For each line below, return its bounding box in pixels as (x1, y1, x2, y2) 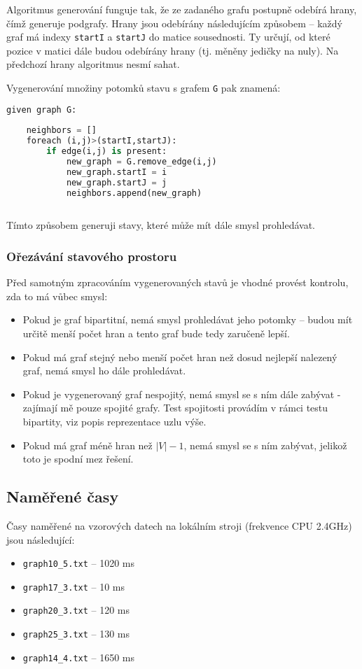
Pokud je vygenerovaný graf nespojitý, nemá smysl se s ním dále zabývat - (22, 386, 341, 401)
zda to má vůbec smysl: (6, 288, 108, 303)
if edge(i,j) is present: (46, 146, 167, 157)
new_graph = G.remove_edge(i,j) (66, 157, 217, 167)
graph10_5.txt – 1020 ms (22, 556, 135, 570)
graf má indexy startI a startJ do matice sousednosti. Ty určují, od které (6, 29, 330, 44)
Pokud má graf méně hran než (22, 437, 153, 452)
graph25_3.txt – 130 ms (22, 626, 130, 641)
